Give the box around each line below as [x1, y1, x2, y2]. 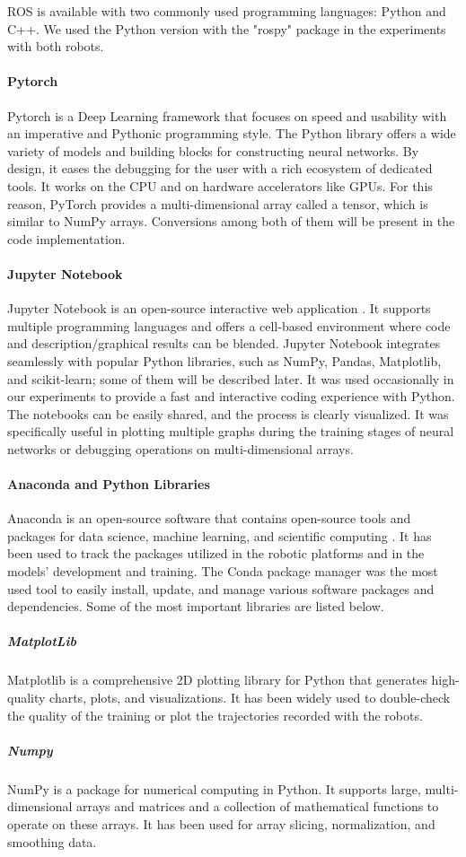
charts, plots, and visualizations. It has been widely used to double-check [49, 687, 451, 706]
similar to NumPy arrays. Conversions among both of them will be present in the [7, 212, 455, 231]
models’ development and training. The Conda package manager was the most [7, 562, 438, 581]
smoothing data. [7, 832, 97, 851]
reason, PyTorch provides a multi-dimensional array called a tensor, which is [7, 194, 428, 213]
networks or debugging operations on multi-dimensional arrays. [7, 439, 354, 458]
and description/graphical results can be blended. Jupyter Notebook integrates [7, 334, 441, 353]
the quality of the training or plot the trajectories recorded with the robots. [7, 705, 423, 724]
